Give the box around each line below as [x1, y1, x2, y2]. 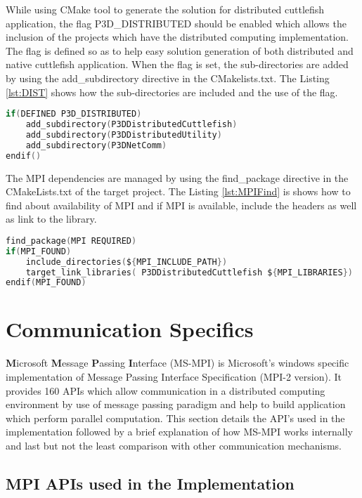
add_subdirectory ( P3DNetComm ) [25, 140, 167, 150]
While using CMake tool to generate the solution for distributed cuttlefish [6, 2, 325, 16]
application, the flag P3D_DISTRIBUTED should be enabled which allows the [6, 15, 347, 30]
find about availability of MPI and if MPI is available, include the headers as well [6, 197, 357, 212]
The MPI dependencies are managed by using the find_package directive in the [6, 170, 349, 185]
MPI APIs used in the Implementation [6, 472, 295, 494]
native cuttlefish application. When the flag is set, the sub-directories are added [6, 57, 349, 72]
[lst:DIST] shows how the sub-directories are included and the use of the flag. [6, 84, 338, 99]
